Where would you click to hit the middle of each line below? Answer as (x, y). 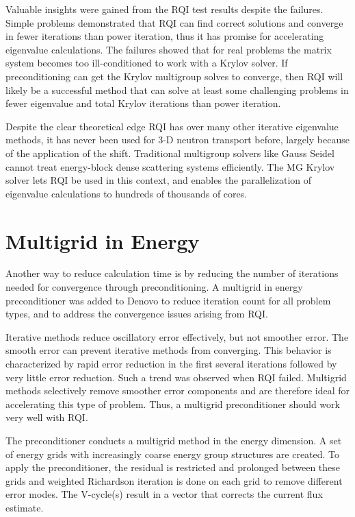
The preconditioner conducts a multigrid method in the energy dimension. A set (174, 440)
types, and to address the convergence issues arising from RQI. (137, 314)
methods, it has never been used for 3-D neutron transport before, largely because (177, 140)
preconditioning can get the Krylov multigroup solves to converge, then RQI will (174, 76)
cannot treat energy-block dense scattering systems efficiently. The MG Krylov (170, 166)
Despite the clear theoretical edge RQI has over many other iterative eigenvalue (172, 126)
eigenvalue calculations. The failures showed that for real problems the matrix (169, 49)
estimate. (25, 507)
